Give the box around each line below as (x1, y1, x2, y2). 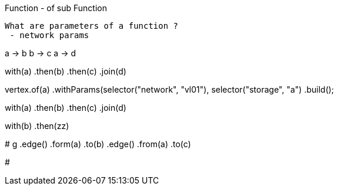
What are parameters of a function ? (5, 21, 179, 30)
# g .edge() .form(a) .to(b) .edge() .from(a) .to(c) (5, 139, 191, 149)
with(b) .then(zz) (5, 121, 69, 131)
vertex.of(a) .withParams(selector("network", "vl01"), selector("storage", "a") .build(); (5, 84, 334, 94)
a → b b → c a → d (5, 48, 76, 58)
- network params (9, 30, 89, 40)
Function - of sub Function (5, 3, 107, 13)
